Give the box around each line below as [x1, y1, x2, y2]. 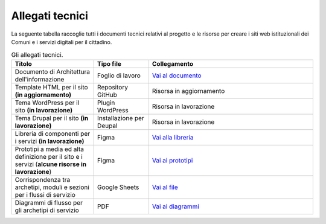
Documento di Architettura [14, 67, 91, 75]
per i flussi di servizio [14, 190, 75, 199]
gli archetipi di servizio [14, 206, 80, 214]
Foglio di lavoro [97, 71, 141, 80]
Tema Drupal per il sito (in [14, 114, 89, 122]
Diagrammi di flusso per [14, 198, 83, 206]
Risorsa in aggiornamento [152, 86, 225, 95]
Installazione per [97, 114, 144, 122]
